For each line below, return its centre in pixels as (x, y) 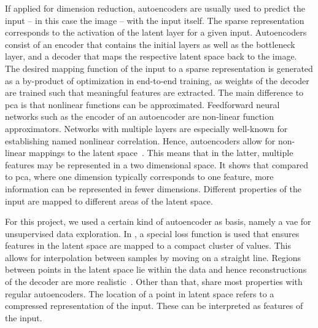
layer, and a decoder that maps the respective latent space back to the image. (151, 56)
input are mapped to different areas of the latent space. (109, 201)
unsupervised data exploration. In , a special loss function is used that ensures (152, 233)
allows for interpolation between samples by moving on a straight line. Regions (153, 257)
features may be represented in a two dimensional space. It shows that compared (157, 164)
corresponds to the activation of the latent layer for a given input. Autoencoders (156, 32)
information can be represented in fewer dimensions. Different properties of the (153, 188)
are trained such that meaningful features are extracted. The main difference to (154, 92)
